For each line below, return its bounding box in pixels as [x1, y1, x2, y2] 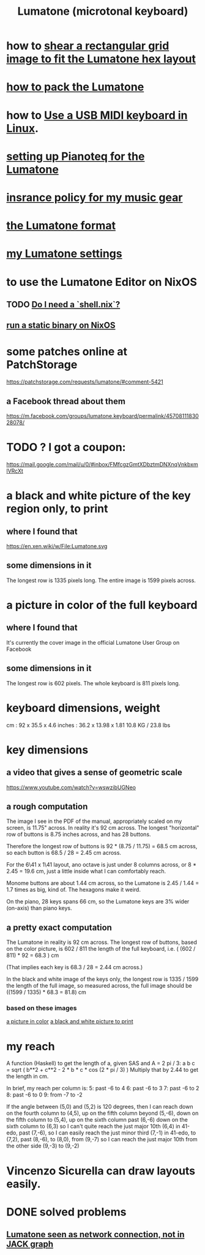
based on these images [6, 1004, 78, 1012]
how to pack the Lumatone [6, 80, 144, 94]
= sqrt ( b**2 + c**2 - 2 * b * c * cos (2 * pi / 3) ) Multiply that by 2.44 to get [6, 1066, 199, 1074]
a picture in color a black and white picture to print [6, 1018, 133, 1025]
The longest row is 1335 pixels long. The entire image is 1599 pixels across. [6, 576, 196, 584]
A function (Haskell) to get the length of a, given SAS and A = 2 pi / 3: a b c [6, 1060, 195, 1067]
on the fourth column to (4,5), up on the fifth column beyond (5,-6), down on [6, 1109, 199, 1117]
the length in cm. [6, 1072, 49, 1080]
